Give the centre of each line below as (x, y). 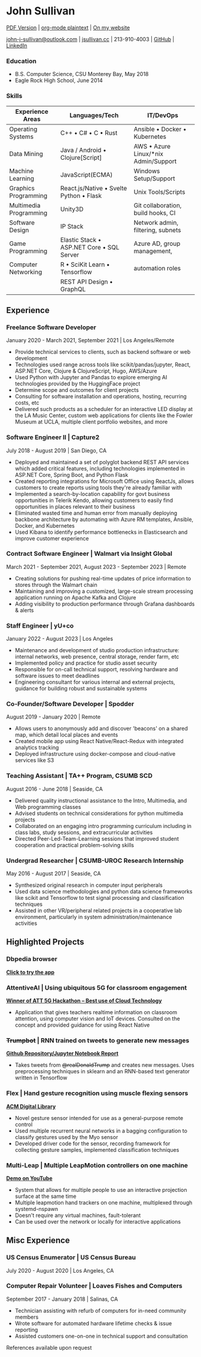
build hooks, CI (155, 212)
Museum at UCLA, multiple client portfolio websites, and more (91, 422)
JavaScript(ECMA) (86, 175)
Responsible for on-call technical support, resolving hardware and (96, 670)
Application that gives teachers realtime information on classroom (96, 1012)
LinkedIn (17, 45)
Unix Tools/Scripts (159, 191)
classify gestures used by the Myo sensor (66, 1137)
